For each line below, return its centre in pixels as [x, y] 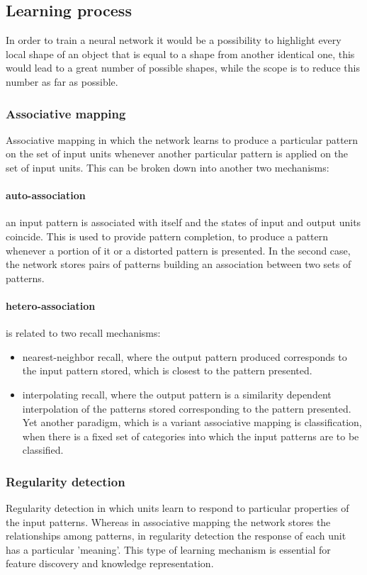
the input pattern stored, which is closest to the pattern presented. [167, 370]
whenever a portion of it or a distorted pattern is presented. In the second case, [178, 250]
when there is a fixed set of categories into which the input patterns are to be [191, 436]
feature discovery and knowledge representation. [110, 563]
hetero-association [51, 305]
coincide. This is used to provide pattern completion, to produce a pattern [167, 236]
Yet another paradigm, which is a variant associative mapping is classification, [192, 422]
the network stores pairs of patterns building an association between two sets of [179, 264]
